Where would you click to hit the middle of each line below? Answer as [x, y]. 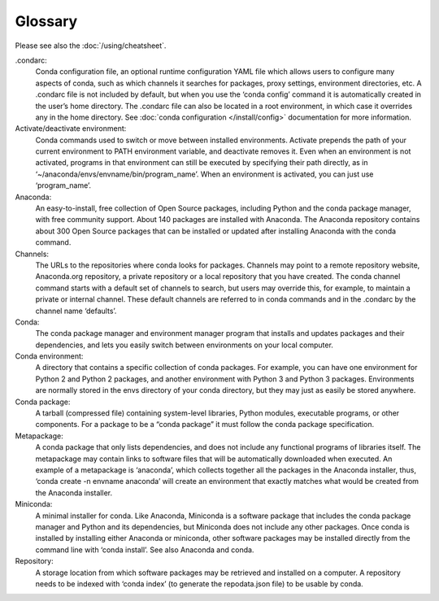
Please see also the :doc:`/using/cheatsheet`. [91, 46]
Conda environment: [49, 356]
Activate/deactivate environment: [71, 128]
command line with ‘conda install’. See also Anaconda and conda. [145, 550]
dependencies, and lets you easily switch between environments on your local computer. [184, 345]
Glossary [46, 21]
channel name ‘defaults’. [76, 311]
